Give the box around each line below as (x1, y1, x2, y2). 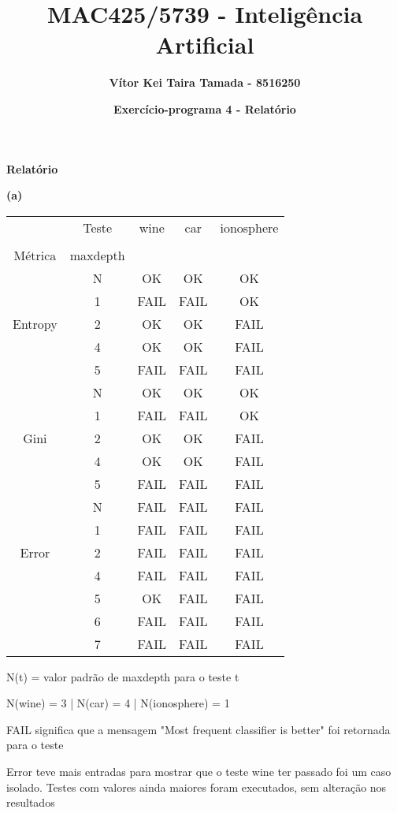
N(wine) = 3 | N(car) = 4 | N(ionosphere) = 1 (6, 695, 230, 711)
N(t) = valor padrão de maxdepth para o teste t (6, 668, 239, 684)
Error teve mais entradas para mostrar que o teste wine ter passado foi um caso (6, 763, 391, 780)
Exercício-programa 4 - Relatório (113, 100, 296, 117)
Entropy (13, 314, 58, 333)
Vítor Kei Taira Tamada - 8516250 (109, 74, 301, 91)
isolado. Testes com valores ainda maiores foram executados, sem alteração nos (6, 778, 387, 795)
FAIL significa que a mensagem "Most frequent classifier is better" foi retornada (6, 721, 391, 737)
